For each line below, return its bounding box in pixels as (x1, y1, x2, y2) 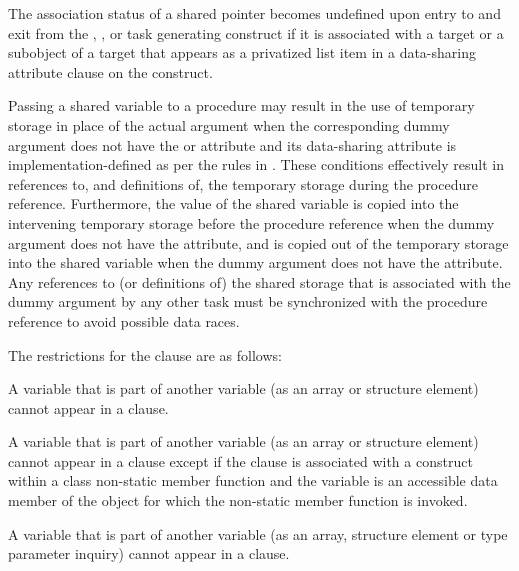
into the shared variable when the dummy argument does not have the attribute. (8, 252, 503, 273)
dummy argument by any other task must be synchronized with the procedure (8, 291, 488, 312)
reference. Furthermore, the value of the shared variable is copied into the (8, 193, 459, 214)
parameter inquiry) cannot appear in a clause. (8, 543, 290, 564)
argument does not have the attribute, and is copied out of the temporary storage (8, 232, 509, 253)
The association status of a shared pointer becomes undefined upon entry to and (8, 3, 501, 23)
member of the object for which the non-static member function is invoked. (8, 490, 468, 511)
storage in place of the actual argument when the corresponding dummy (8, 114, 450, 135)
